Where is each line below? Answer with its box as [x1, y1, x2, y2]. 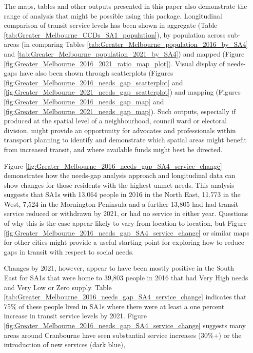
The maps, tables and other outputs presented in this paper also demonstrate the [4, 1, 247, 11]
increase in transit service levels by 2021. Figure [4, 311, 147, 321]
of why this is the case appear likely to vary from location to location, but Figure [4, 218, 247, 228]
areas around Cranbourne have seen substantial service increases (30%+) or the [4, 330, 242, 340]
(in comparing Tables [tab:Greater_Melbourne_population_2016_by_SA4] [21, 39, 248, 49]
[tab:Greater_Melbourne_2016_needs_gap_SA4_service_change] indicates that [4, 292, 247, 302]
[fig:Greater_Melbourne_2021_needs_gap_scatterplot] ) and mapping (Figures [4, 87, 241, 97]
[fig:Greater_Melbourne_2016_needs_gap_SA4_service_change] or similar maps [4, 227, 250, 237]
